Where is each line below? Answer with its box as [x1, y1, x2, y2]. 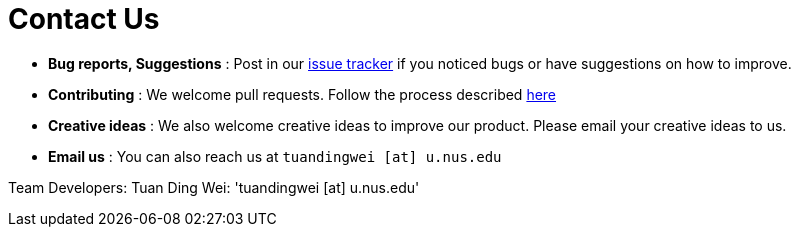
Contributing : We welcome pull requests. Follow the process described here [48, 85, 557, 103]
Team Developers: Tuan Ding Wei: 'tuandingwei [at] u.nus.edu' [8, 178, 420, 196]
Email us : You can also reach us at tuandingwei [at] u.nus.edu [48, 147, 502, 165]
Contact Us [8, 2, 160, 36]
